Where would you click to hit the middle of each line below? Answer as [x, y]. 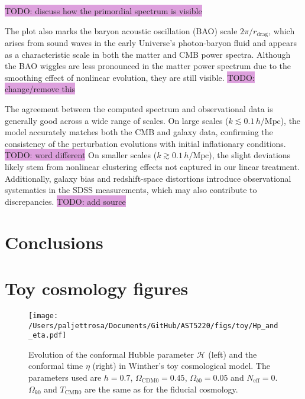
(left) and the [233, 354]
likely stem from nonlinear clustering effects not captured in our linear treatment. [152, 166]
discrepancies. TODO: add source [65, 201]
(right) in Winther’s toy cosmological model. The [181, 366]
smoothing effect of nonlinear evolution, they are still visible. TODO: [130, 77]
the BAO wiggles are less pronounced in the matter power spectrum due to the [148, 66]
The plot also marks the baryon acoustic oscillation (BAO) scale [121, 30]
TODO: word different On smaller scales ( [81, 155]
